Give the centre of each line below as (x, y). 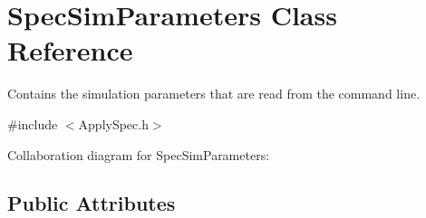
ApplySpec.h (113, 123)
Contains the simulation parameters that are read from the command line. (214, 94)
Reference (70, 50)
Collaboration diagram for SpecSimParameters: (139, 154)
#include (33, 123)
